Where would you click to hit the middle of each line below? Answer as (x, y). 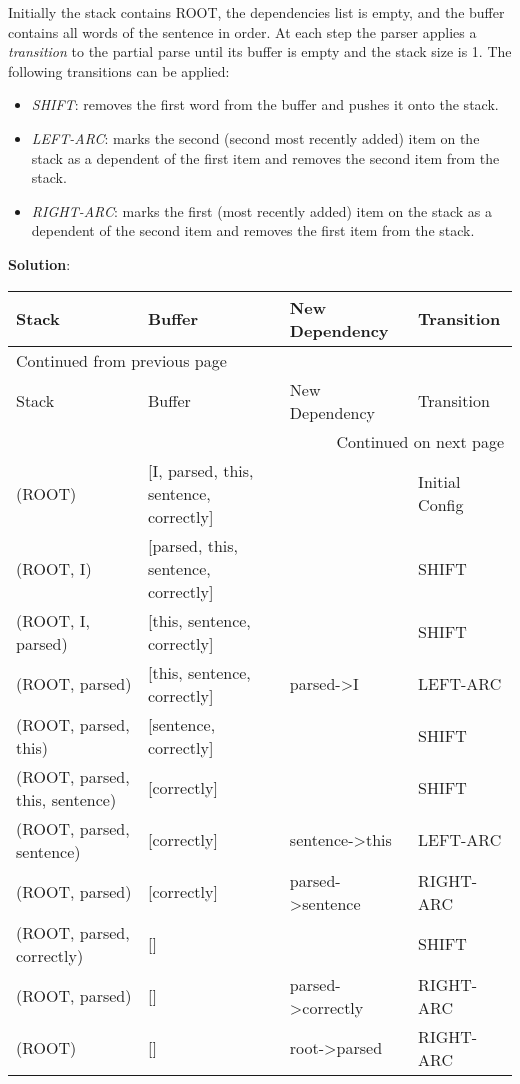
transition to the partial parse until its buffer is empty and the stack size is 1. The (260, 51)
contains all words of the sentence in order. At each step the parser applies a (242, 31)
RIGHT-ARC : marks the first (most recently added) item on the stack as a (262, 210)
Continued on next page (420, 441)
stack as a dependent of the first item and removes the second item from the (265, 157)
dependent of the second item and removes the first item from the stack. (253, 230)
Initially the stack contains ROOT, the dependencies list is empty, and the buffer (256, 12)
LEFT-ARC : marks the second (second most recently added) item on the (255, 137)
